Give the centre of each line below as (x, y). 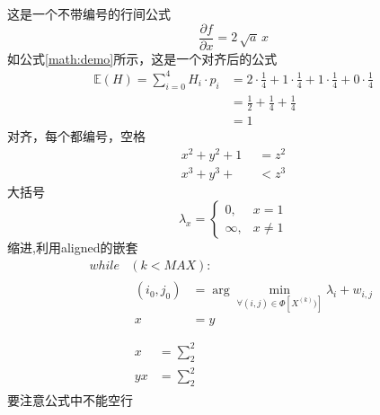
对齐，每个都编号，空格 (76, 135)
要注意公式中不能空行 (70, 400)
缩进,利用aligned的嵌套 (73, 247)
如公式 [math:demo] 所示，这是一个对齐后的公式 (142, 58)
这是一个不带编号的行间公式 (89, 13)
